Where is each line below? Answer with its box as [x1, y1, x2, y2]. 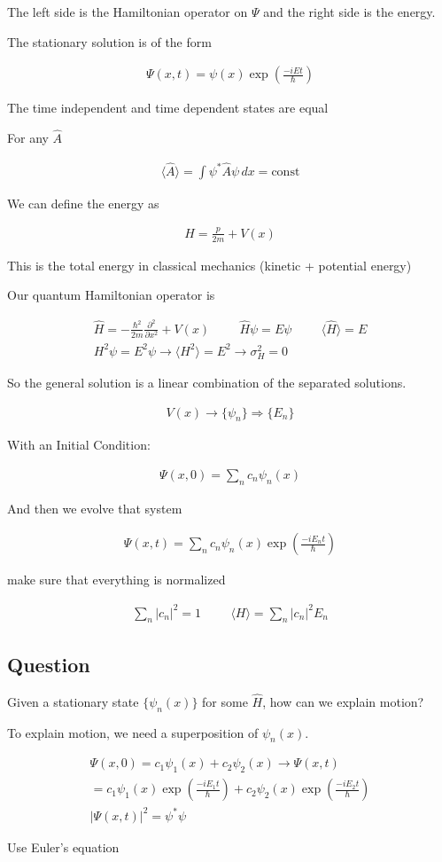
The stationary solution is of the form [7, 32, 212, 51]
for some [202, 692, 248, 710]
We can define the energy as [7, 193, 159, 212]
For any [7, 129, 49, 147]
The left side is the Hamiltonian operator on [7, 3, 248, 20]
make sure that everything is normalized [7, 570, 226, 589]
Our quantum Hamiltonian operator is [7, 286, 215, 304]
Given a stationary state [7, 692, 139, 710]
